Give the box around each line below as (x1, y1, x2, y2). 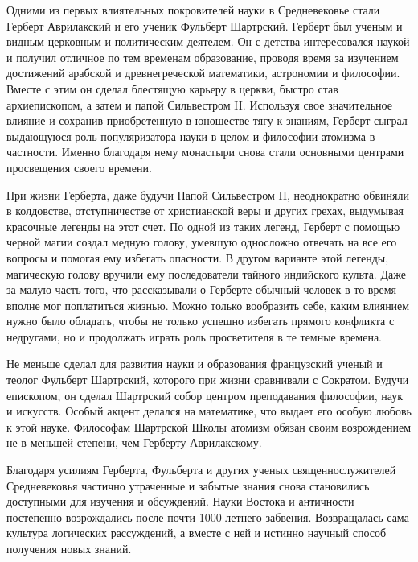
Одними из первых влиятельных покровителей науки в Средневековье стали (6, 2, 380, 18)
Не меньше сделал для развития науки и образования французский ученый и (6, 355, 383, 372)
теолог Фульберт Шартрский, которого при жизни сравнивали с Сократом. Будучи (6, 371, 409, 388)
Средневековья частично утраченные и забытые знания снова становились (6, 477, 370, 494)
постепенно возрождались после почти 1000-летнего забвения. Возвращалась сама (6, 508, 409, 525)
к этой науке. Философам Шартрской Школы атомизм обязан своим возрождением (6, 418, 412, 435)
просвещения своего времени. (6, 159, 152, 176)
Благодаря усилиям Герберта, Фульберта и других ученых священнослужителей (6, 461, 396, 478)
